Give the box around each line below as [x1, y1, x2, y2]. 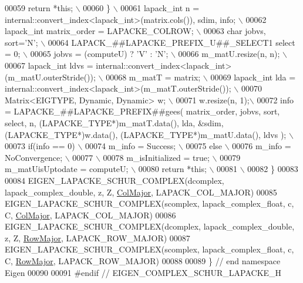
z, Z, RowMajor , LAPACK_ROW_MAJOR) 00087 [5, 231, 190, 244]
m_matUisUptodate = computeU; [5, 163, 129, 175]
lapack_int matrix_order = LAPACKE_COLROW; [5, 25, 194, 37]
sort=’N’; [5, 36, 38, 48]
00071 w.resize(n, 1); [176, 93, 250, 106]
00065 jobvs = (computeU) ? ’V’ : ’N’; [30, 48, 169, 60]
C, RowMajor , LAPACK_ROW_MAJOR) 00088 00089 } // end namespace [5, 255, 281, 267]
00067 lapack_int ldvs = [5, 59, 93, 71]
